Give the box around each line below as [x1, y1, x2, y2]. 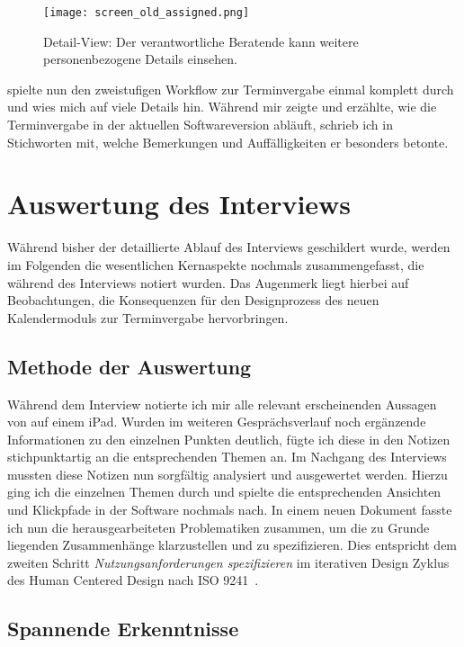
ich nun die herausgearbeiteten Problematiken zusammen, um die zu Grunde [7, 517, 430, 536]
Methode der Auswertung [7, 352, 252, 380]
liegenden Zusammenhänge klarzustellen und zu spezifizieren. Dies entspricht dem [7, 535, 458, 554]
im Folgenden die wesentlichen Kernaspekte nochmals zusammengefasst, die [7, 255, 424, 274]
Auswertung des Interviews [7, 185, 352, 222]
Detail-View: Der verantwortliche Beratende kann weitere [43, 31, 359, 50]
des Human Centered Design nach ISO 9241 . [7, 571, 259, 589]
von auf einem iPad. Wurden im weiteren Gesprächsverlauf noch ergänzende [7, 412, 426, 431]
